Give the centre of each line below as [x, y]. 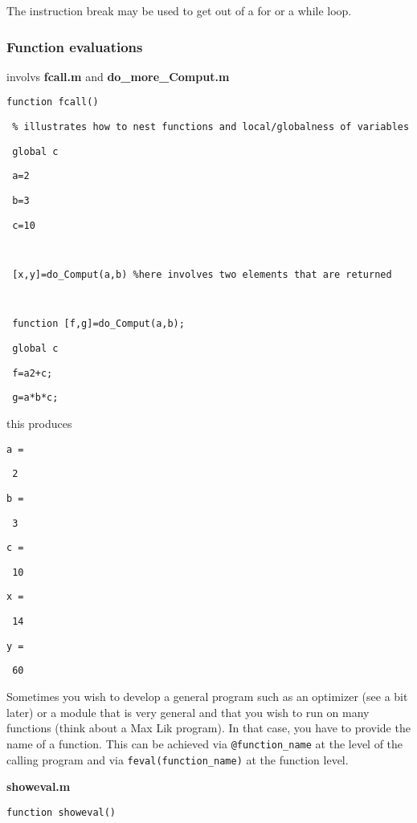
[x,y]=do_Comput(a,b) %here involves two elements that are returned [202, 275]
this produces [39, 423]
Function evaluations [75, 46]
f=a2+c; [33, 373]
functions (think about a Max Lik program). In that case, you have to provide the [208, 728]
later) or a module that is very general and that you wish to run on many [188, 712]
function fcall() [53, 102]
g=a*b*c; [35, 398]
